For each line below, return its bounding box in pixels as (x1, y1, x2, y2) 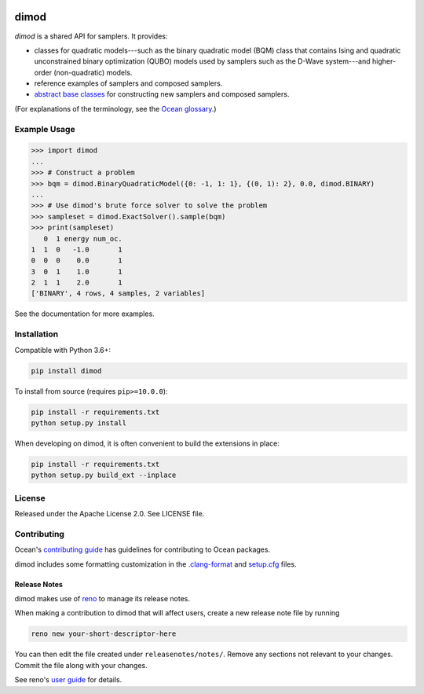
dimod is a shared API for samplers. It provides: (14, 31, 168, 41)
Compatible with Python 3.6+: (14, 345, 111, 354)
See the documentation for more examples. (14, 309, 155, 318)
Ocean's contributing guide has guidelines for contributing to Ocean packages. (14, 545, 271, 554)
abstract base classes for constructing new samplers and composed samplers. (34, 90, 290, 99)
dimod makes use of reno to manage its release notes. (14, 593, 191, 603)
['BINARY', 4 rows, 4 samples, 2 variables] (31, 289, 206, 298)
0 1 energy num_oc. (43, 234, 123, 243)
